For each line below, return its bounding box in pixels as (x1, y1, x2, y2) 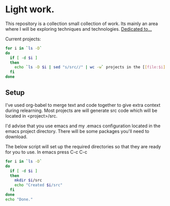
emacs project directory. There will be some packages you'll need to (5, 128, 150, 134)
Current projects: (5, 36, 41, 42)
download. (5, 133, 28, 140)
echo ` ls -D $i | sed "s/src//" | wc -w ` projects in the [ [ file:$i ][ (14, 65, 168, 70)
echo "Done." (5, 197, 33, 202)
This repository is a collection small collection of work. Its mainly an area (5, 20, 158, 27)
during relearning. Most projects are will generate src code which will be (5, 107, 157, 113)
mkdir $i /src (14, 178, 42, 183)
